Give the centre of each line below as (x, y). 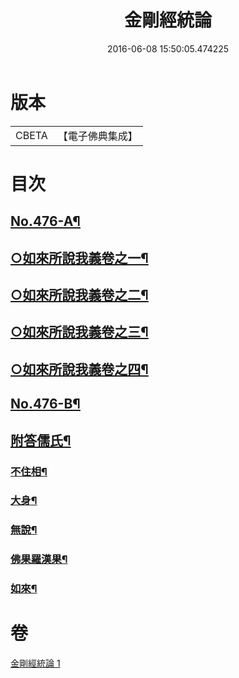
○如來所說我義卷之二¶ (79, 295)
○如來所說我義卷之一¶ (79, 257)
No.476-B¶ (45, 404)
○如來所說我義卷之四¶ (79, 369)
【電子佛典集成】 (97, 136)
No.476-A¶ (45, 221)
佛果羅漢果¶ (39, 559)
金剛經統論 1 (35, 663)
